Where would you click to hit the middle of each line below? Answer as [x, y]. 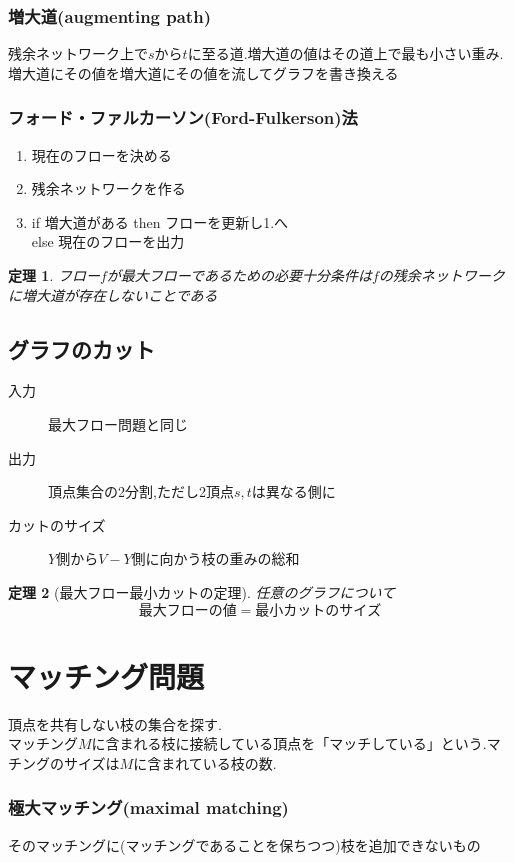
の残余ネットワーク [441, 275]
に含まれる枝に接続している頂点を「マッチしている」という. [289, 743]
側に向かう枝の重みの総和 [215, 558]
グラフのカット [81, 348]
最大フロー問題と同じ [118, 423]
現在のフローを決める [101, 154]
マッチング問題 [106, 675]
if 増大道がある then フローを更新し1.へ [160, 221]
